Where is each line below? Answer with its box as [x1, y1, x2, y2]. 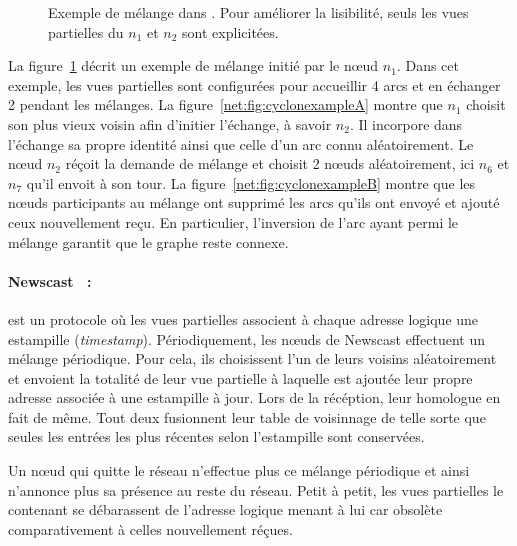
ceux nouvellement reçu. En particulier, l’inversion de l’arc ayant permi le [8, 211, 459, 232]
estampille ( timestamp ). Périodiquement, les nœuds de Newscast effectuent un [8, 328, 485, 349]
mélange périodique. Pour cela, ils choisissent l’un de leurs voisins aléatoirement [8, 348, 497, 369]
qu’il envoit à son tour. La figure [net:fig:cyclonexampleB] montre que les [26, 172, 476, 193]
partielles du [48, 21, 124, 42]
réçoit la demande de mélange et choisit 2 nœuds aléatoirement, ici [65, 153, 475, 174]
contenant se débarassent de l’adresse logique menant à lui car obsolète [8, 499, 443, 520]
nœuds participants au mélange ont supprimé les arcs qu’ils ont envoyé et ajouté [8, 192, 500, 213]
